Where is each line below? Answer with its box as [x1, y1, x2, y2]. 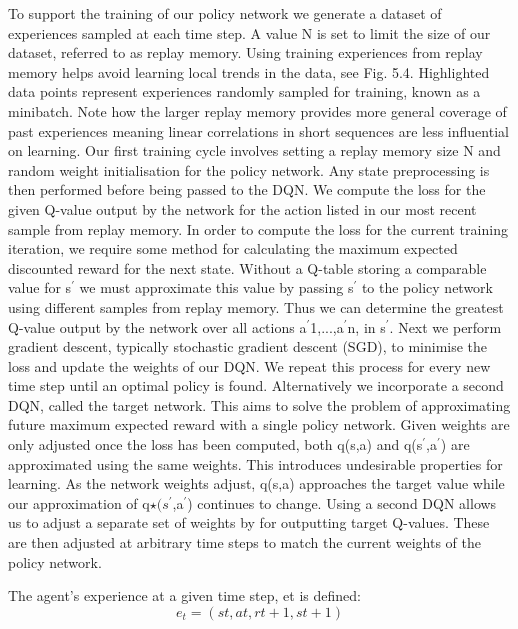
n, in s [347, 316, 386, 337]
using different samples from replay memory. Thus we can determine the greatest [8, 296, 504, 317]
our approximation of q [8, 492, 150, 513]
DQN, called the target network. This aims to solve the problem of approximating [8, 394, 511, 415]
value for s [8, 277, 72, 298]
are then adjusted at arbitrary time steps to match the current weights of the [8, 532, 482, 553]
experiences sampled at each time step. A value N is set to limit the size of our [8, 22, 491, 43]
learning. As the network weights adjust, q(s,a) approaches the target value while [8, 473, 505, 494]
